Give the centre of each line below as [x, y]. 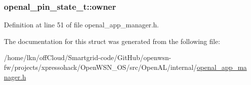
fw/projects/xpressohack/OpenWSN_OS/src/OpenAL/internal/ [101, 67]
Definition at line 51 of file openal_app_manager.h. [82, 25]
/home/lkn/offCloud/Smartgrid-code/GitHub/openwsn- [88, 57]
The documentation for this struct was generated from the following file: [112, 41]
